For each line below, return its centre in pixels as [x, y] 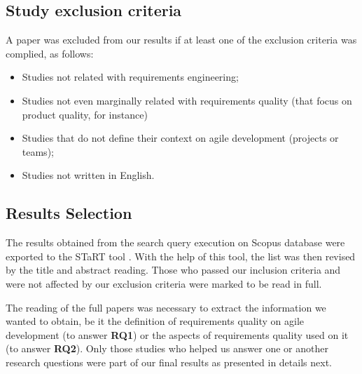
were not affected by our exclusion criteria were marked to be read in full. [164, 283]
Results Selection [69, 213]
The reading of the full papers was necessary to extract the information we [166, 307]
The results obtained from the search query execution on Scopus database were [175, 242]
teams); [38, 151]
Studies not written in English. [88, 175]
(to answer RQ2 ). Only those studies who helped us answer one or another [167, 348]
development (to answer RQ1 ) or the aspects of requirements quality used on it [177, 334]
